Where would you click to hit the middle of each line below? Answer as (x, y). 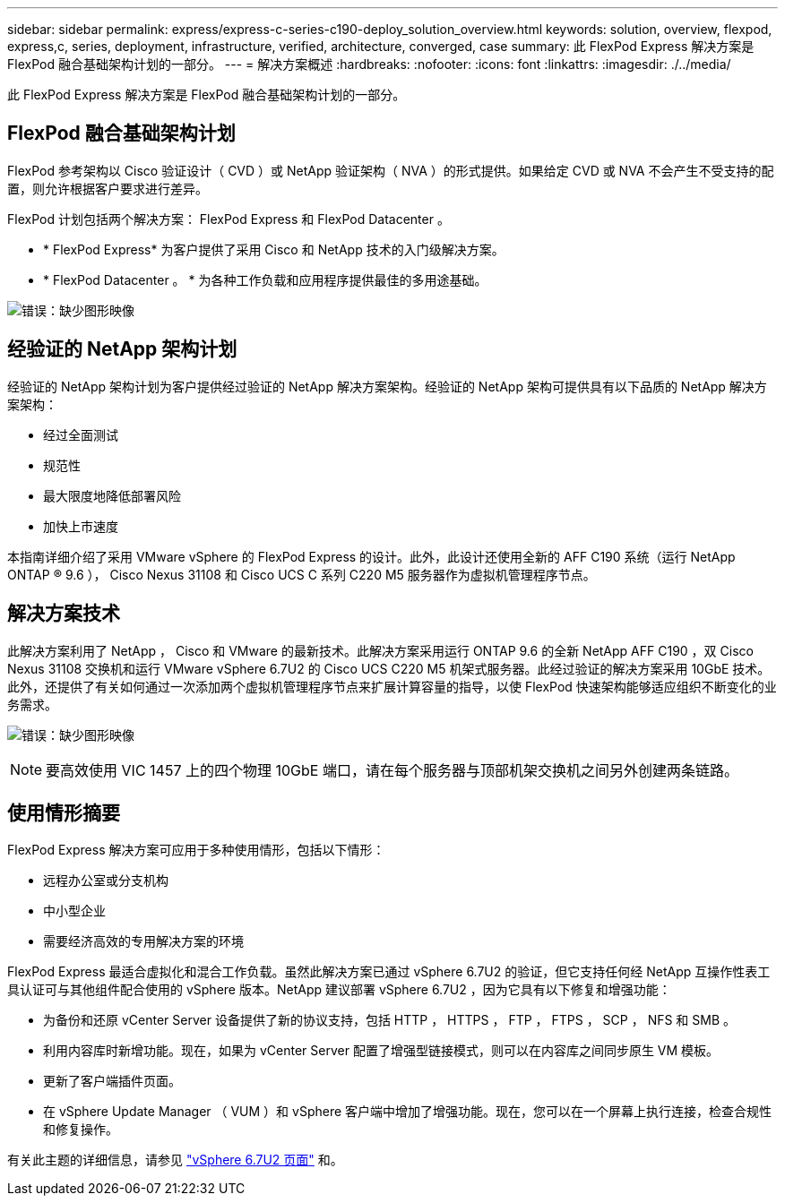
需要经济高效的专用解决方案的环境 (143, 941)
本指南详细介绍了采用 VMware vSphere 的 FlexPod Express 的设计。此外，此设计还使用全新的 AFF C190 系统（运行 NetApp (371, 556)
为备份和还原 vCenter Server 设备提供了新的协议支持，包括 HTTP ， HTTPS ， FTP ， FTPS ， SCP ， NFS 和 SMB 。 (390, 1020)
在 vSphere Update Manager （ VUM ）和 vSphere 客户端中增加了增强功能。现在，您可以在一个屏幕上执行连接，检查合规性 (408, 1112)
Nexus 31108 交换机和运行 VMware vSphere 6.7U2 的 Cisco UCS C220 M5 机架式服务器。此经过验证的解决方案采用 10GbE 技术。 (389, 668)
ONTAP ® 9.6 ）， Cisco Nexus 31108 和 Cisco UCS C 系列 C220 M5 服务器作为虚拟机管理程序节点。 (302, 574)
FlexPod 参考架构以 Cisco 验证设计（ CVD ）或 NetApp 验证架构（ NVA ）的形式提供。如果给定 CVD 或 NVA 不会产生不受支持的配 (391, 170)
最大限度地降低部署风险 (112, 495)
